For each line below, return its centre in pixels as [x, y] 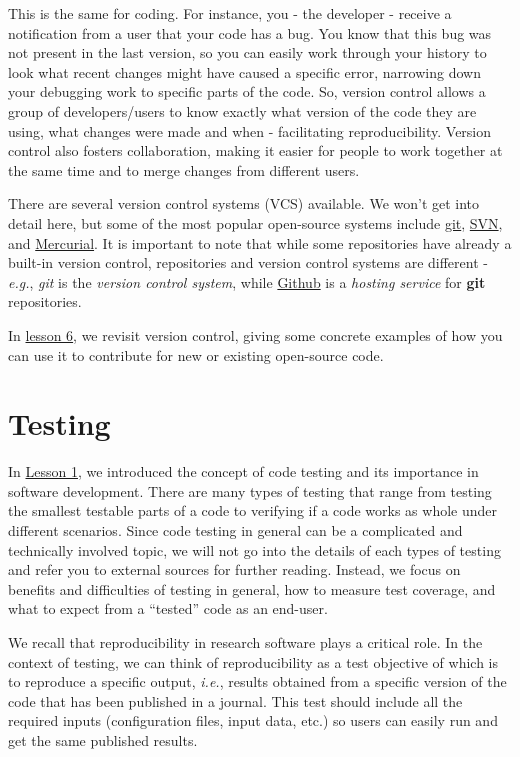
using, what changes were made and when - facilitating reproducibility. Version [250, 130]
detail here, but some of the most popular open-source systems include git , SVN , [255, 222]
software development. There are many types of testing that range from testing [250, 490]
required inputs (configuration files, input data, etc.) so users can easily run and [253, 720]
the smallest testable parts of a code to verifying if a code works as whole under [253, 510]
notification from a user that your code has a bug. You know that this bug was [250, 32]
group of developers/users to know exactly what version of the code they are [242, 110]
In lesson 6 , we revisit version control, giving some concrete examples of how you [255, 334]
